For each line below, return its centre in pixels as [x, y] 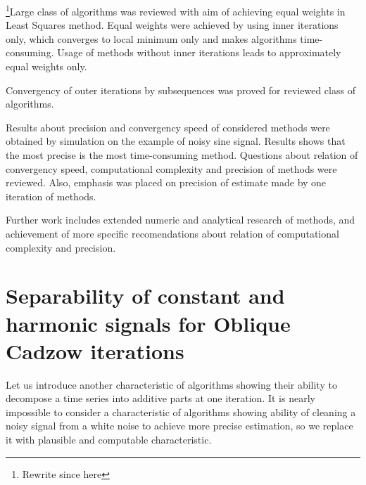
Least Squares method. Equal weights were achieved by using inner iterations [172, 25]
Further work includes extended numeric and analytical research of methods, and [181, 220]
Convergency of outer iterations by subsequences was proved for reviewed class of [181, 90]
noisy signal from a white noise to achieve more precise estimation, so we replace [179, 426]
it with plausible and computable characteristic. [109, 440]
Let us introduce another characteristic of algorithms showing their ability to [171, 384]
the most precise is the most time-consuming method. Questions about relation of [182, 155]
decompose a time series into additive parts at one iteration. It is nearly [160, 398]
